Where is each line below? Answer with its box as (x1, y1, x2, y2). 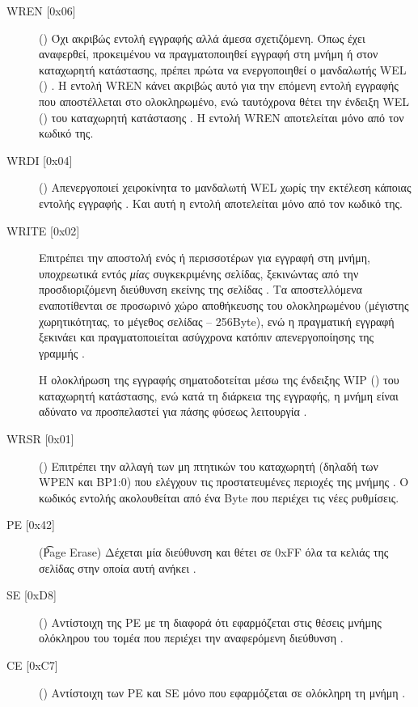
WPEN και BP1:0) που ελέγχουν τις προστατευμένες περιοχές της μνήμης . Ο (39, 473, 409, 490)
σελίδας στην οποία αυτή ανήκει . (39, 559, 196, 576)
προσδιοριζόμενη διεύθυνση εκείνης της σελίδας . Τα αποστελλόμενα (39, 281, 362, 298)
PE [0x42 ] (6, 516, 55, 533)
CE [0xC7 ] (6, 657, 58, 673)
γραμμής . (39, 344, 85, 361)
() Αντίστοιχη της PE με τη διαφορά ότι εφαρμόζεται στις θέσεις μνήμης (39, 613, 382, 630)
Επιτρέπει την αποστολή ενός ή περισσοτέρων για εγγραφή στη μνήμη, (39, 249, 370, 266)
